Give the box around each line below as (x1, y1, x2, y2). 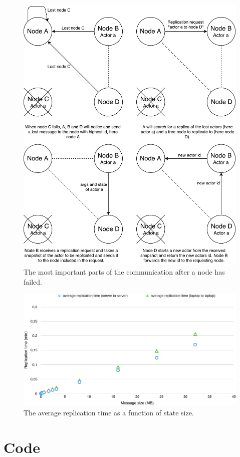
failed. (24, 276, 42, 287)
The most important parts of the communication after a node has (24, 267, 225, 277)
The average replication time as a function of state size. (24, 407, 194, 417)
